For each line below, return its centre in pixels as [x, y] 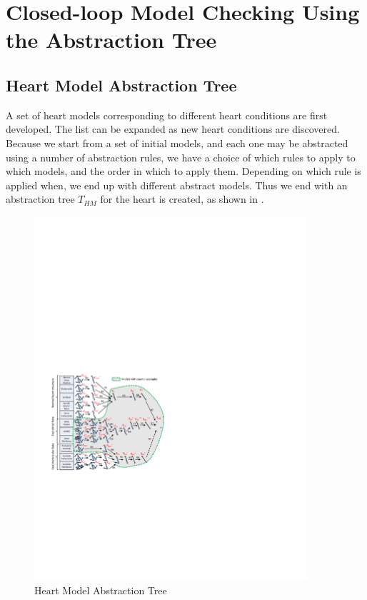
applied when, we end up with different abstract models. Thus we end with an [177, 185]
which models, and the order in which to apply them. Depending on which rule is [183, 171]
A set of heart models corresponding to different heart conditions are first [167, 115]
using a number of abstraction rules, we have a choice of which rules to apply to [181, 157]
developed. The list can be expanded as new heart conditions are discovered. [173, 129]
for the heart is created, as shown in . [182, 199]
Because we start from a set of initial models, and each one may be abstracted [177, 142]
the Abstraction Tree [111, 40]
